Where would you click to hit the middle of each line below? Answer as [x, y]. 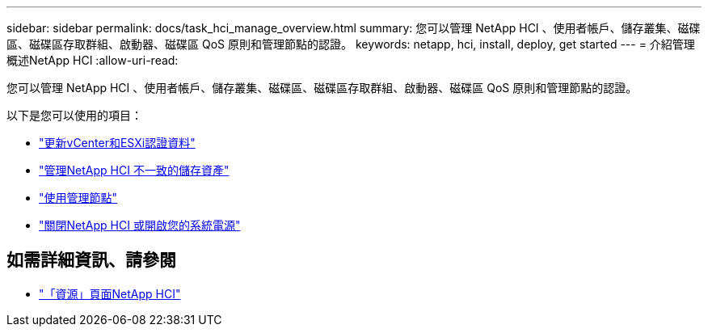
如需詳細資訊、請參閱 [91, 260]
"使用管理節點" [78, 198]
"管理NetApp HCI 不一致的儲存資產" [134, 170]
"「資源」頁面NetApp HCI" [110, 293]
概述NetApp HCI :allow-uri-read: [93, 60]
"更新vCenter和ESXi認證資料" [117, 143]
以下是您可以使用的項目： [74, 115]
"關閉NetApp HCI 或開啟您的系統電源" [140, 225]
